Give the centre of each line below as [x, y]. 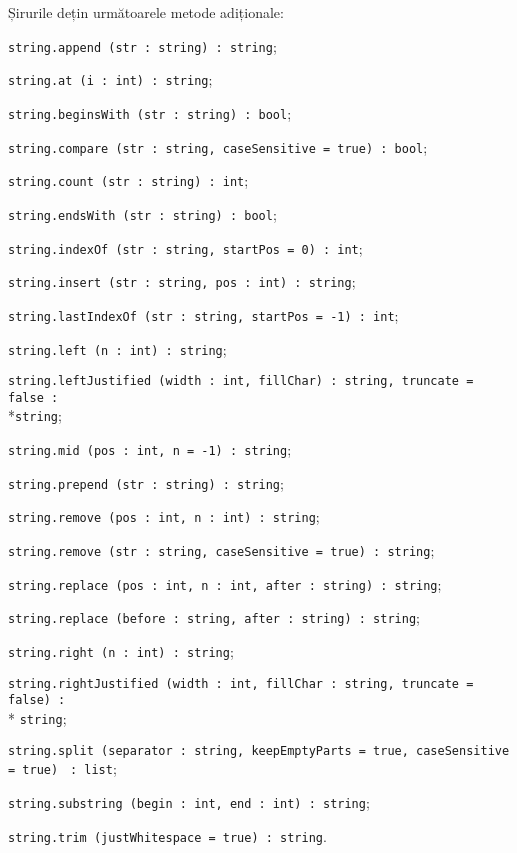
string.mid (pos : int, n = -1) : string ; [150, 449]
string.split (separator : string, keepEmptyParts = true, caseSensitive [259, 750]
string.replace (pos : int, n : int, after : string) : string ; [225, 583]
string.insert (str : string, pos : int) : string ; [182, 281]
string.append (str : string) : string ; [142, 45]
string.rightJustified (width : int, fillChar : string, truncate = [241, 683]
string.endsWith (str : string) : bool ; [142, 213]
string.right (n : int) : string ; [121, 651]
